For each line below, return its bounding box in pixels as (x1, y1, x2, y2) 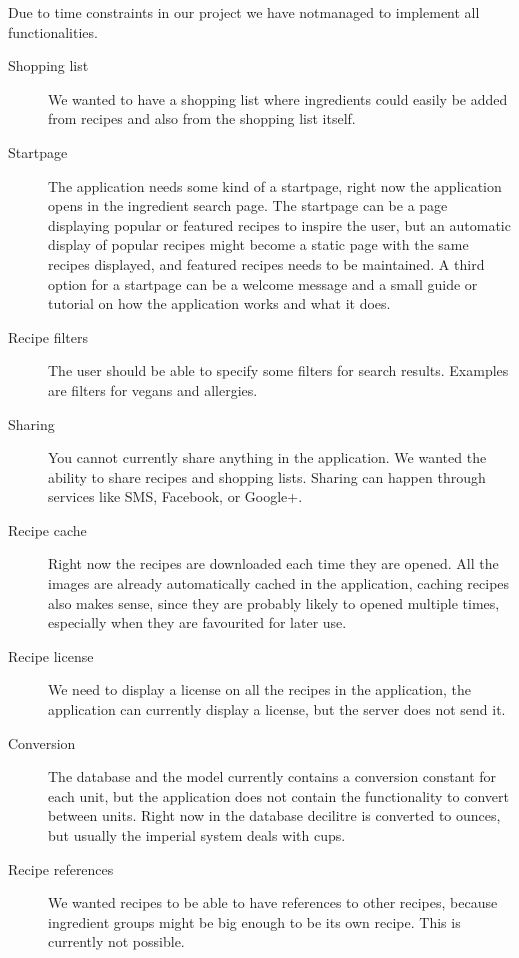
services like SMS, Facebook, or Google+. (48, 486, 303, 507)
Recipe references (8, 858, 114, 879)
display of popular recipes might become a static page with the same (48, 234, 469, 255)
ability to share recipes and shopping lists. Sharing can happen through (48, 466, 486, 487)
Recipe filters (8, 326, 89, 347)
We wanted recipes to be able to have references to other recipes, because (48, 892, 498, 913)
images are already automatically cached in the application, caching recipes (48, 573, 510, 594)
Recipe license (8, 645, 94, 666)
